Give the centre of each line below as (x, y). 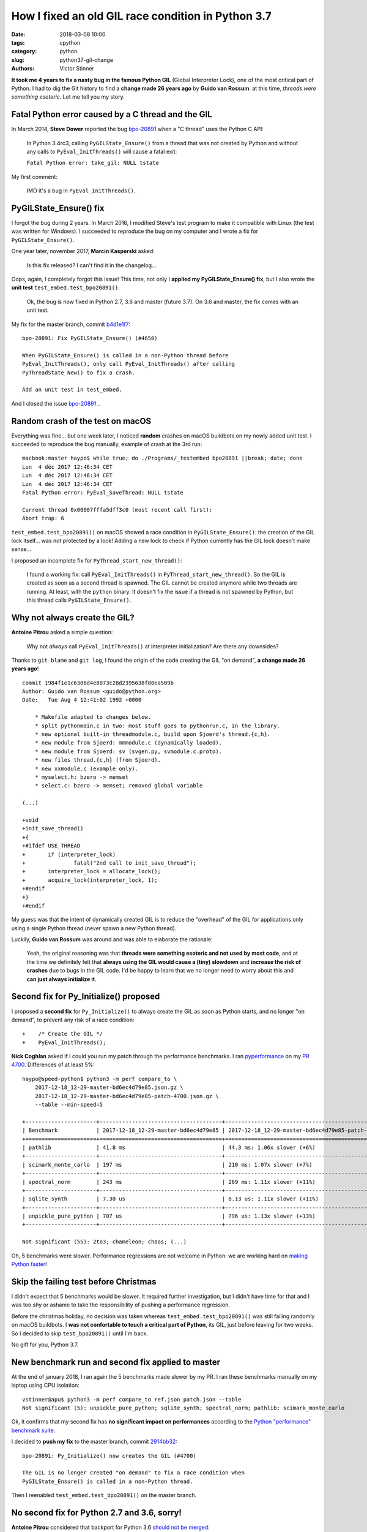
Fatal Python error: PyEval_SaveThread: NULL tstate (103, 492)
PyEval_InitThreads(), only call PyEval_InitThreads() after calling (129, 364)
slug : (18, 60)
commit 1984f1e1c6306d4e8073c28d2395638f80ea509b (98, 683)
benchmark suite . (33, 1430)
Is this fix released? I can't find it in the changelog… (91, 265)
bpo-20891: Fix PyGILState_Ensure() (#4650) (90, 338)
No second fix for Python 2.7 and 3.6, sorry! (96, 1513)
